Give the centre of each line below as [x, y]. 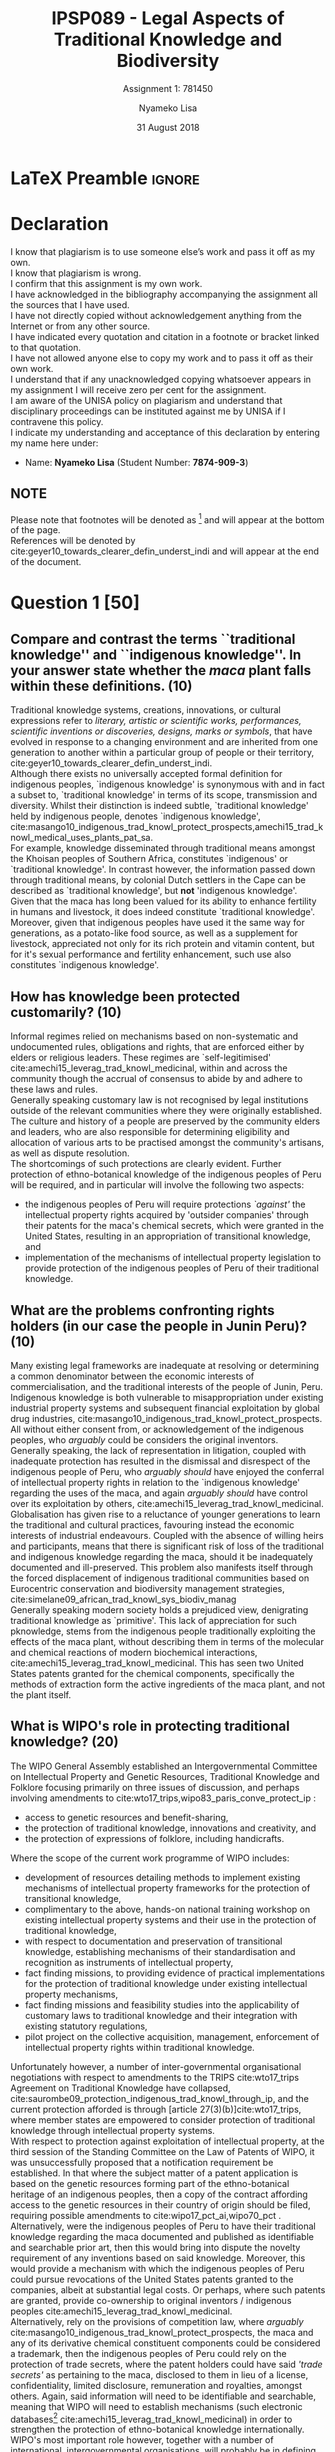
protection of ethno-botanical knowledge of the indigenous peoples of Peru [166, 1174]
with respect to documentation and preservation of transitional [153, 1941]
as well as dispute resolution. [70, 1153]
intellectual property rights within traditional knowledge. [139, 2047]
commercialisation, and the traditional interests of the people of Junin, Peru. [166, 1386]
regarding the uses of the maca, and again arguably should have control [159, 1493]
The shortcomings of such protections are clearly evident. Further [146, 1164]
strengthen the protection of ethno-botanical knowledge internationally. [157, 2429]
